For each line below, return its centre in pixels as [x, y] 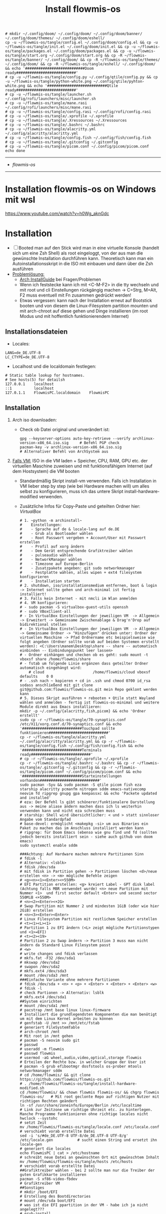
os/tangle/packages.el [28, 51]
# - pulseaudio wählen [46, 555]
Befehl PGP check [102, 443]
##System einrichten [41, 1001]
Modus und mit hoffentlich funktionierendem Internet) [74, 316]
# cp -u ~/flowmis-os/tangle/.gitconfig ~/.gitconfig [62, 142]
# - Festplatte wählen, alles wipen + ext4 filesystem [81, 572]
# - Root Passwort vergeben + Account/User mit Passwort [83, 538]
